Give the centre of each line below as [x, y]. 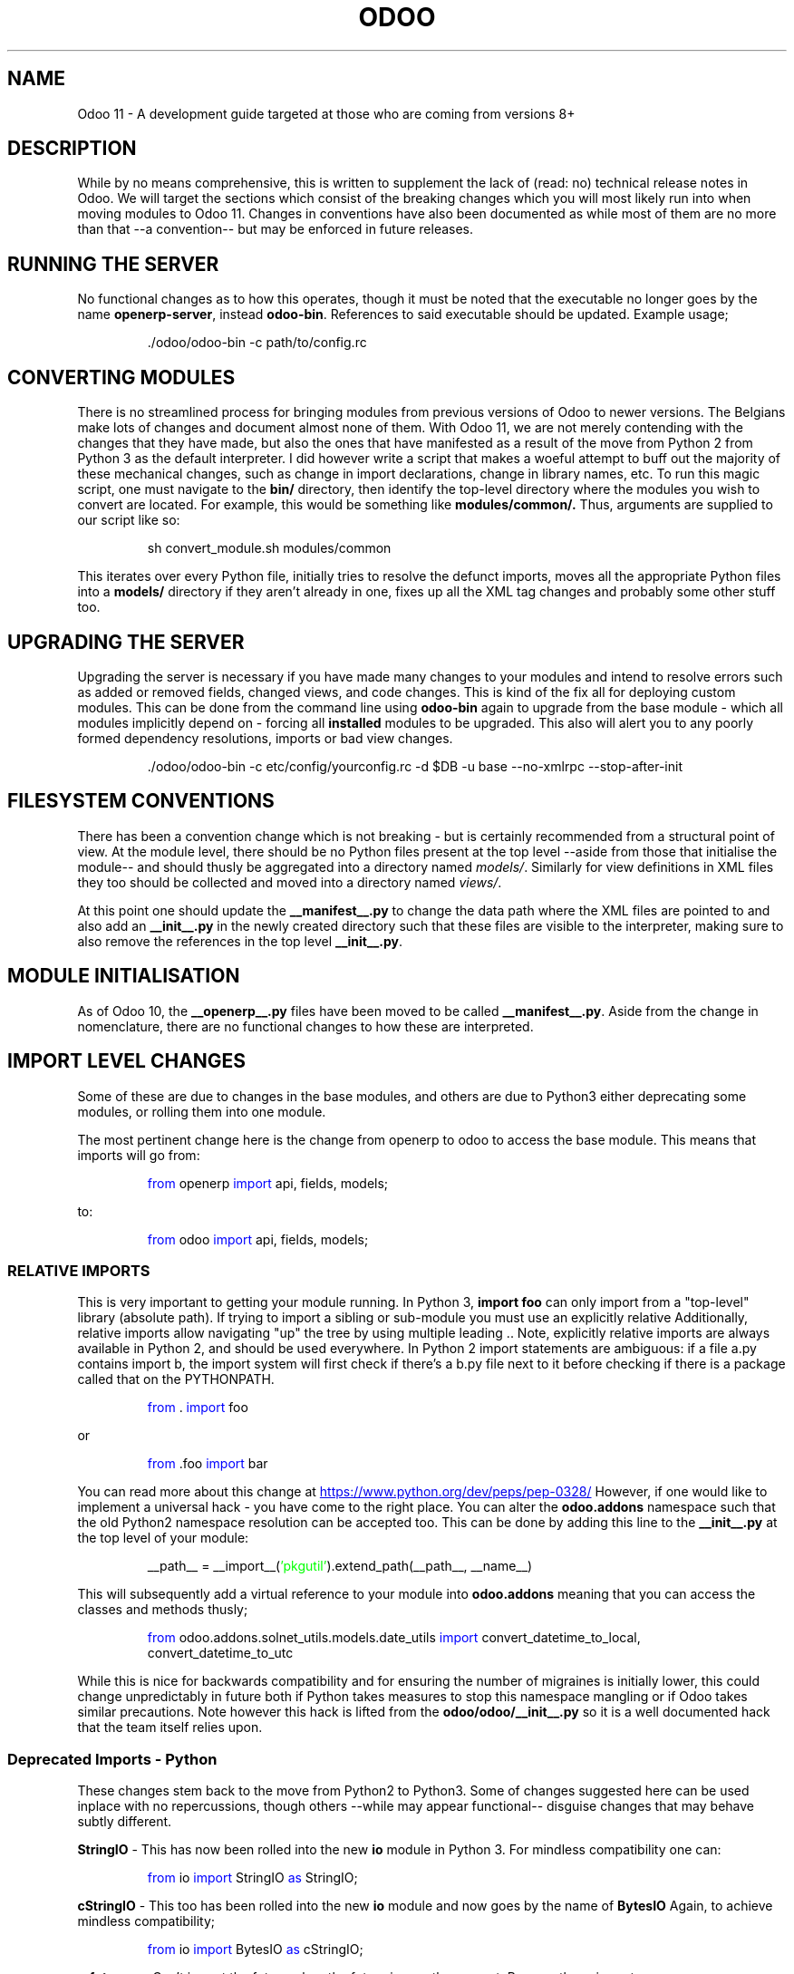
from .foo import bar [208, 1464]
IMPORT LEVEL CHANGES [127, 1061]
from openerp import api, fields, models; [268, 1183]
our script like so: [129, 520]
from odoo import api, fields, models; [258, 1239]
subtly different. [125, 1821]
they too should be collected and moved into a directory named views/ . [290, 882]
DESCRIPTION [72, 149]
